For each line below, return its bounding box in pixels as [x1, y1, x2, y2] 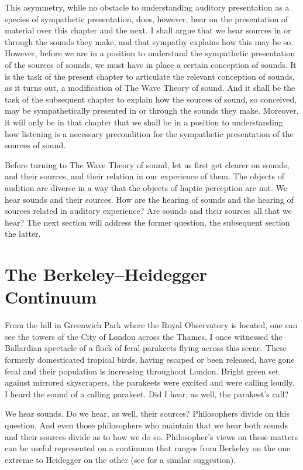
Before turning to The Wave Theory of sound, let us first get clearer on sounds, [5, 158, 290, 171]
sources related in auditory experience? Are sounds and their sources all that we [5, 205, 292, 217]
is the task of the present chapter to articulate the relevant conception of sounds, [5, 70, 295, 82]
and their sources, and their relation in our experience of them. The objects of [5, 170, 285, 182]
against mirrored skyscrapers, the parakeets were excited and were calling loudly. [5, 376, 295, 389]
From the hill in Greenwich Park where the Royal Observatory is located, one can [5, 319, 298, 331]
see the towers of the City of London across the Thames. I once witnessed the [5, 330, 283, 342]
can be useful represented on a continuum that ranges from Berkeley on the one [5, 442, 291, 454]
